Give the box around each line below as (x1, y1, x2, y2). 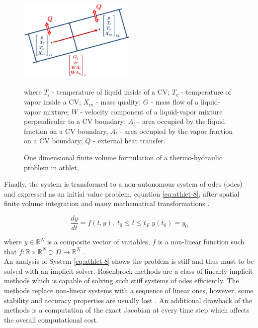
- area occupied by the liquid (137, 116, 225, 126)
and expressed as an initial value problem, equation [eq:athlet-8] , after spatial (4, 188, 240, 199)
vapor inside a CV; (24, 97, 81, 107)
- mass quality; (96, 97, 141, 107)
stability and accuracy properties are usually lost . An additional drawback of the (4, 295, 253, 305)
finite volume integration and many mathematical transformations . (4, 198, 210, 209)
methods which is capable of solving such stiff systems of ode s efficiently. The (4, 275, 239, 286)
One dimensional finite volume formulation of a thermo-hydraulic (24, 152, 222, 163)
